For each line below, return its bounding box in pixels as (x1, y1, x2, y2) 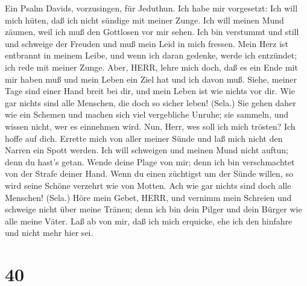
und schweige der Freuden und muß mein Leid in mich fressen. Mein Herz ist (5, 37, 288, 49)
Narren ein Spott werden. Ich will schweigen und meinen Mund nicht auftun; (5, 144, 289, 156)
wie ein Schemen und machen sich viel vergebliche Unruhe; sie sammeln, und (5, 108, 289, 121)
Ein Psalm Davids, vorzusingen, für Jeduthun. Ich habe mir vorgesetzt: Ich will (5, 2, 298, 14)
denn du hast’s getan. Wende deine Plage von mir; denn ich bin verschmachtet (5, 155, 295, 168)
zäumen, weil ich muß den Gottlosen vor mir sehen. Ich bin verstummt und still (5, 25, 299, 38)
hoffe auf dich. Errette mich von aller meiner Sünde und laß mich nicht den (5, 132, 283, 144)
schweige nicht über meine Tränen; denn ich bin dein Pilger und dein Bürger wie (5, 203, 302, 215)
